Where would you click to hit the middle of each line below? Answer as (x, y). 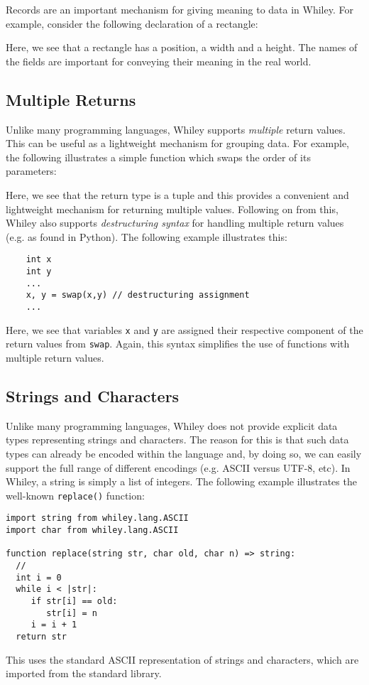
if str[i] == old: (74, 601)
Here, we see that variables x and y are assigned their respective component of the (184, 329)
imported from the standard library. (84, 673)
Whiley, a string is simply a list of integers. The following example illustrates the (181, 481)
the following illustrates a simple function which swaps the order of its (158, 157)
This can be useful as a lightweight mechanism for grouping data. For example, (178, 143)
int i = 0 (39, 577)
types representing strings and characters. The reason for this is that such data (177, 439)
